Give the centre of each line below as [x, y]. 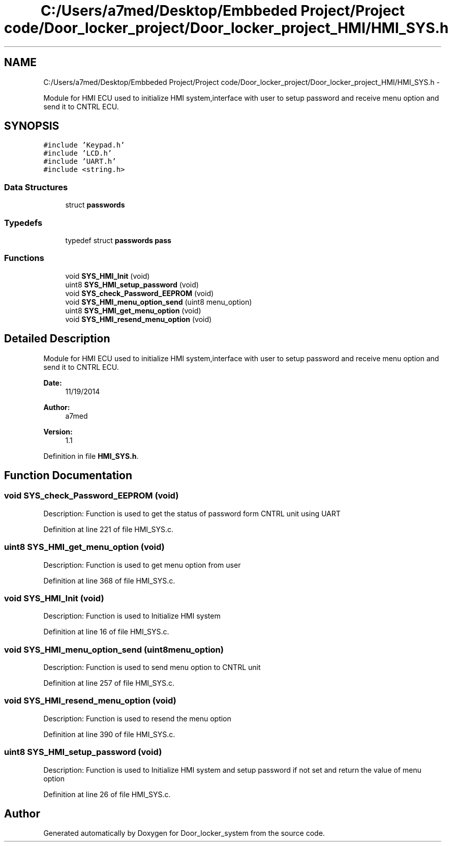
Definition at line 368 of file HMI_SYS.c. [109, 580]
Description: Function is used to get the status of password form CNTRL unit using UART [192, 513]
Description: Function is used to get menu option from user [142, 565]
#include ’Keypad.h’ [84, 145]
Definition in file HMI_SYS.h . [91, 456]
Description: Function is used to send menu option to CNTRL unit [152, 667]
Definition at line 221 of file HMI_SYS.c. [109, 529]
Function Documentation [68, 475]
